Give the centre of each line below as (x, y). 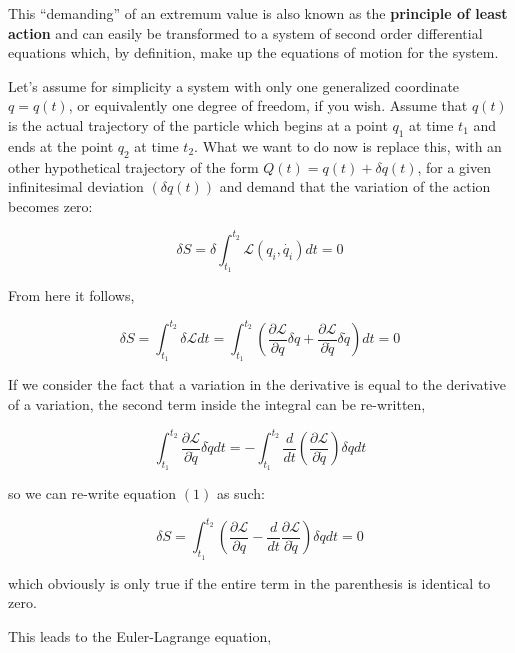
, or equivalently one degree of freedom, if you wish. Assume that (268, 105)
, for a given (454, 166)
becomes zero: (50, 205)
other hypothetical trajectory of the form (133, 166)
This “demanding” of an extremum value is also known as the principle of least (258, 13)
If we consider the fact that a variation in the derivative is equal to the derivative (257, 384)
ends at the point (61, 145)
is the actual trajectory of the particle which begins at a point (198, 124)
